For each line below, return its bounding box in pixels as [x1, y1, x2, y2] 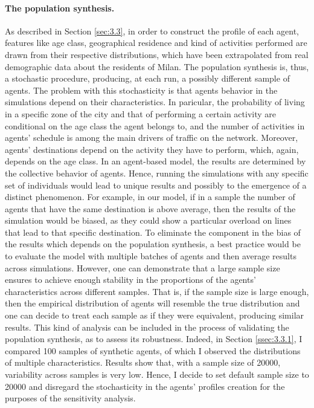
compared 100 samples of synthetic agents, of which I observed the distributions [5, 344, 301, 357]
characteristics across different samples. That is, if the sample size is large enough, [5, 285, 309, 297]
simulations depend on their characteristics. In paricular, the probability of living [5, 96, 305, 108]
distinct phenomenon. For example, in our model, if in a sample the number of [5, 190, 295, 203]
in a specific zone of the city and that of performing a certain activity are [5, 107, 277, 120]
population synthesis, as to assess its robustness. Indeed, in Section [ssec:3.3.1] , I [5, 332, 303, 345]
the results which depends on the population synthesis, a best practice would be [5, 238, 301, 250]
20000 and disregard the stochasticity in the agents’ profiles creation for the [5, 380, 285, 392]
